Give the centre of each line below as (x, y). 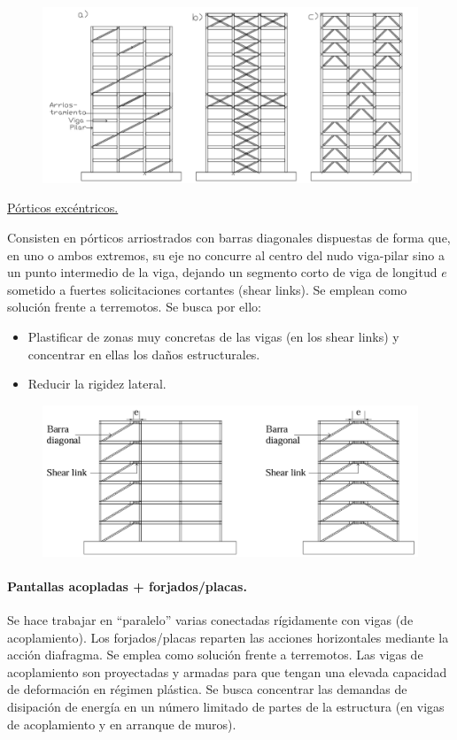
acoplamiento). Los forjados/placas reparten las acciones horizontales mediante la (228, 637)
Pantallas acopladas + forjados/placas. (127, 586)
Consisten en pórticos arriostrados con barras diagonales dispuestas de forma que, (229, 237)
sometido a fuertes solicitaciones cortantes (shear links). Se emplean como (207, 289)
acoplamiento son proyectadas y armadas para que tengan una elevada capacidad (227, 671)
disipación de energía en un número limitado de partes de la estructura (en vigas (226, 707)
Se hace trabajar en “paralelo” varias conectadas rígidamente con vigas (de (210, 620)
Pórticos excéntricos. (63, 208)
